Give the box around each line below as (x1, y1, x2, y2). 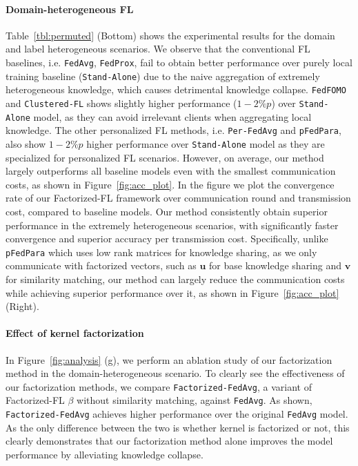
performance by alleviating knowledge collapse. (6, 447, 203, 461)
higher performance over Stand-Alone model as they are (86, 136, 325, 151)
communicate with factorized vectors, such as (6, 258, 197, 273)
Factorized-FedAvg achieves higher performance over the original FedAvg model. (6, 407, 348, 421)
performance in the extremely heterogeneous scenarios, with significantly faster (6, 217, 339, 232)
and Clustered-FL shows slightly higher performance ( (6, 95, 237, 110)
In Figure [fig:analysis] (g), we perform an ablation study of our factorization (6, 352, 332, 367)
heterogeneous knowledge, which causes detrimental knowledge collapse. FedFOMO (6, 82, 346, 97)
